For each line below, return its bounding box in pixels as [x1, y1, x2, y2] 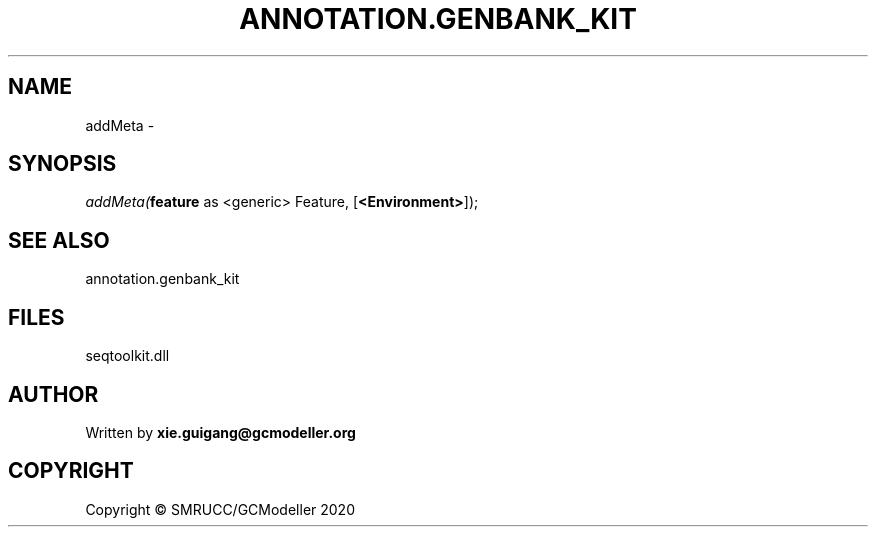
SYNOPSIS [8, 151, 117, 177]
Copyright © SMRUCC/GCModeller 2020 [85, 500, 355, 518]
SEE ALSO [8, 227, 110, 253]
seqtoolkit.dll [85, 347, 170, 365]
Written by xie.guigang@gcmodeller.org [85, 423, 356, 441]
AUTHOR [8, 381, 99, 407]
